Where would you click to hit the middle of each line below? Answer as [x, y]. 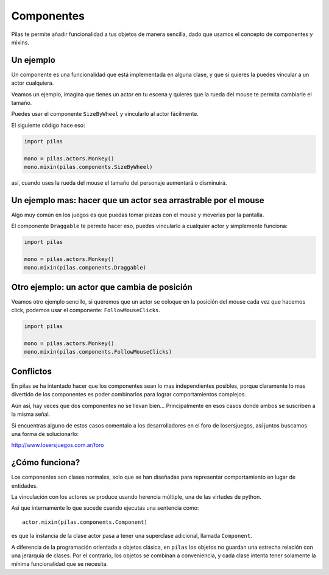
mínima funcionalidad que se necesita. [60, 564]
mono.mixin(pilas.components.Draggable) [85, 268]
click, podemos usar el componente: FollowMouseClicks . [86, 310]
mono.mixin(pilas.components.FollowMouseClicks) [98, 352]
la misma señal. [31, 414]
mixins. [20, 42]
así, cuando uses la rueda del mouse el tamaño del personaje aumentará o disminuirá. [119, 182]
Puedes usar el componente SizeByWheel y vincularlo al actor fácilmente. [105, 114]
